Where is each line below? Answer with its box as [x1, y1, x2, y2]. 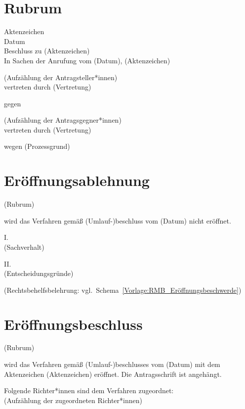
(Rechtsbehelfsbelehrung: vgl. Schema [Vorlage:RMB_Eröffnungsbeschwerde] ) [4, 284, 242, 295]
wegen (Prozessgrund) [4, 141, 70, 151]
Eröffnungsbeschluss [4, 314, 143, 334]
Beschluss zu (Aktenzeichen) [4, 45, 90, 56]
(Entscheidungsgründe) [4, 268, 74, 278]
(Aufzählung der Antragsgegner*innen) [4, 115, 122, 125]
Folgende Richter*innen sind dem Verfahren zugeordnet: [4, 385, 174, 396]
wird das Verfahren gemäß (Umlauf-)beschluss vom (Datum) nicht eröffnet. [4, 215, 231, 226]
